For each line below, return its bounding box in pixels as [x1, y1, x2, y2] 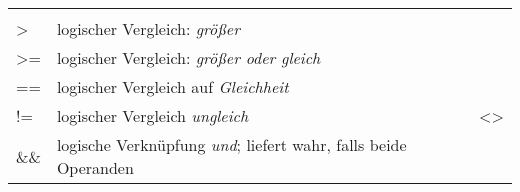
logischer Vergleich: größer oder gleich [56, 46, 321, 69]
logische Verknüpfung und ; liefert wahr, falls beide [56, 133, 407, 156]
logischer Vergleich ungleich [56, 104, 249, 127]
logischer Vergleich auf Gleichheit [56, 75, 289, 98]
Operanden [56, 156, 134, 179]
